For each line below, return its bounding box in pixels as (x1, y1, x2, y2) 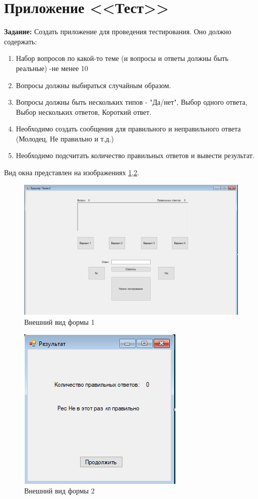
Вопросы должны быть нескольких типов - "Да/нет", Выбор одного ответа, (16, 97, 247, 107)
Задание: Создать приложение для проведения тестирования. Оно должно (4, 26, 232, 37)
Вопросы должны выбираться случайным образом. (16, 80, 171, 90)
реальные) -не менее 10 (16, 62, 88, 73)
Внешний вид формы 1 (24, 317, 95, 327)
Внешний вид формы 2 (24, 485, 95, 496)
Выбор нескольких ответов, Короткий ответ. (16, 106, 152, 117)
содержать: (4, 36, 37, 46)
